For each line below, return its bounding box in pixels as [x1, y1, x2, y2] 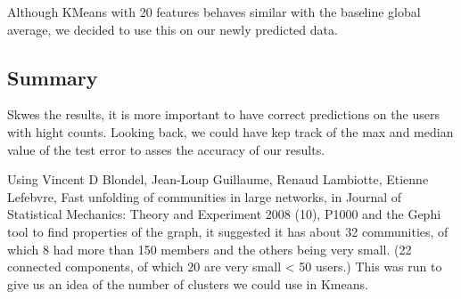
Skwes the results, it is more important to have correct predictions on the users [7, 105, 440, 124]
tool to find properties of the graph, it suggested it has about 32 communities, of [7, 222, 449, 240]
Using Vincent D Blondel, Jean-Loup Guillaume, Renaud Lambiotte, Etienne [7, 170, 429, 189]
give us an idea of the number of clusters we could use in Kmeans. [7, 274, 368, 293]
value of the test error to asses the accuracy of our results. [7, 140, 325, 158]
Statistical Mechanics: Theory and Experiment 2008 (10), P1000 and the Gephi [7, 205, 441, 223]
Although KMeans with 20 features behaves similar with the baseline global [7, 3, 421, 20]
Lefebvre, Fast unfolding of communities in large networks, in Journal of [7, 187, 402, 206]
